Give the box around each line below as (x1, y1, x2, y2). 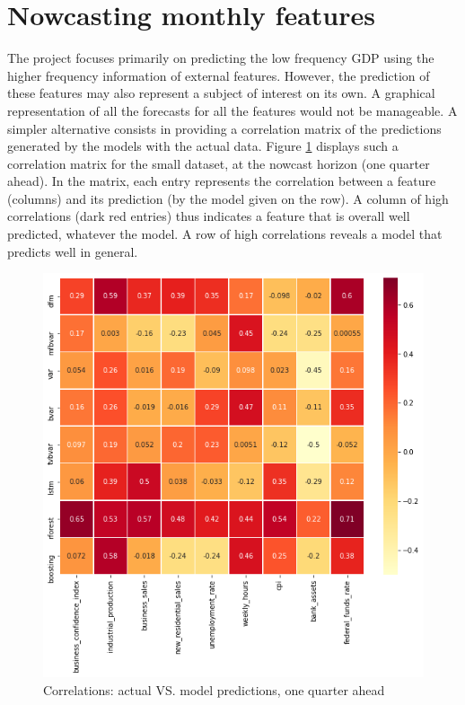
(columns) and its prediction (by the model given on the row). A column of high (7, 189, 449, 207)
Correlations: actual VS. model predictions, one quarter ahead (43, 680, 385, 699)
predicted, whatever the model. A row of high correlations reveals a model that (7, 225, 443, 243)
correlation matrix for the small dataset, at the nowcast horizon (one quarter (7, 154, 430, 172)
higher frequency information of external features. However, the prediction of (7, 66, 430, 84)
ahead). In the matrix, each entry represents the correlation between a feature (7, 172, 436, 190)
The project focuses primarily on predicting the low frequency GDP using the (7, 48, 434, 67)
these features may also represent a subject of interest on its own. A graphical (7, 84, 435, 102)
